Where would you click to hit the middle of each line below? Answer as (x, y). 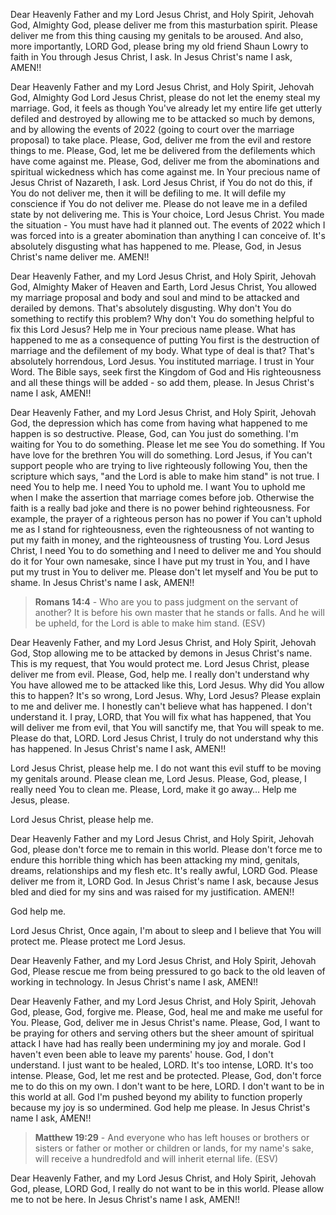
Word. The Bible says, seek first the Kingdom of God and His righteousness (166, 372)
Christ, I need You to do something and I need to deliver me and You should (166, 550)
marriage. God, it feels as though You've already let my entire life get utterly (166, 108)
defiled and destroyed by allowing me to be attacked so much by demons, (163, 118)
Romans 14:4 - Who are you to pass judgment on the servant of (166, 602)
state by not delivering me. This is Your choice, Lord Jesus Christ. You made (167, 214)
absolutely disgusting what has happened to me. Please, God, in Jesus (156, 246)
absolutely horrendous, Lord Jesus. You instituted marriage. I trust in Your (162, 361)
